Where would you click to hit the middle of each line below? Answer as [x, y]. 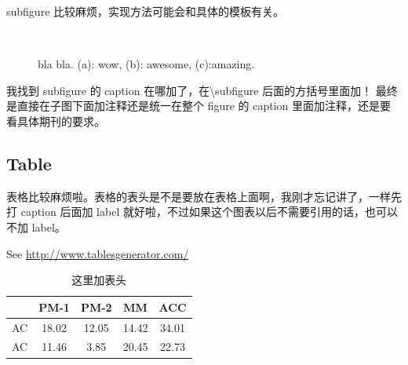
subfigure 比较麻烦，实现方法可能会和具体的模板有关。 [146, 11]
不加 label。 [36, 226]
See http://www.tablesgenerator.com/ [98, 253]
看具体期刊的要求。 [56, 120]
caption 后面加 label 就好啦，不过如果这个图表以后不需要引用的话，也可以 [209, 212]
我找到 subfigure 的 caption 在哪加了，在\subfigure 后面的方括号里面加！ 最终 [202, 90]
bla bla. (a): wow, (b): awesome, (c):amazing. [146, 64]
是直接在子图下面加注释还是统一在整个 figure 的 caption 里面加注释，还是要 [199, 106]
